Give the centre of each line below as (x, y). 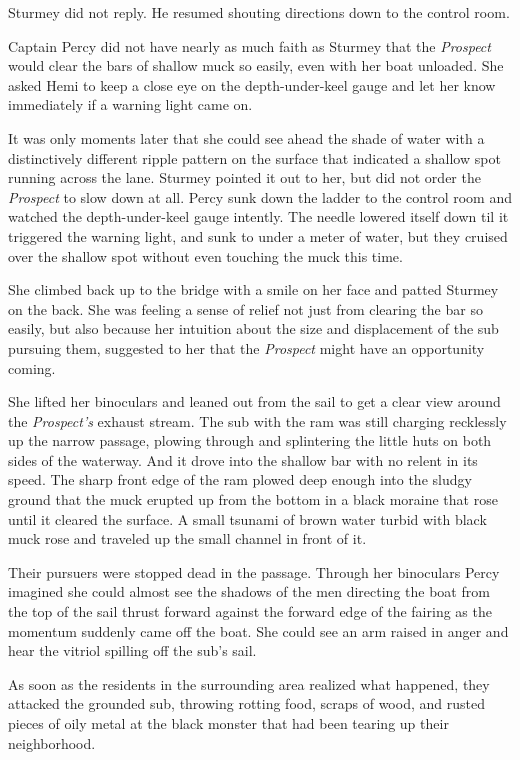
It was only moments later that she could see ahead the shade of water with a (246, 137)
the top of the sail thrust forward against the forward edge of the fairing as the (250, 611)
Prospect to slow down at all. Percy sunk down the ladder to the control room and (260, 196)
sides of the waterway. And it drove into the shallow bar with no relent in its (243, 459)
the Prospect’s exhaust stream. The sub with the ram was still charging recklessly (257, 420)
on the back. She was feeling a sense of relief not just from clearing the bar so (245, 308)
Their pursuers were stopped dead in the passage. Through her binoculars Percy (254, 571)
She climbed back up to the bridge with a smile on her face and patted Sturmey (253, 289)
